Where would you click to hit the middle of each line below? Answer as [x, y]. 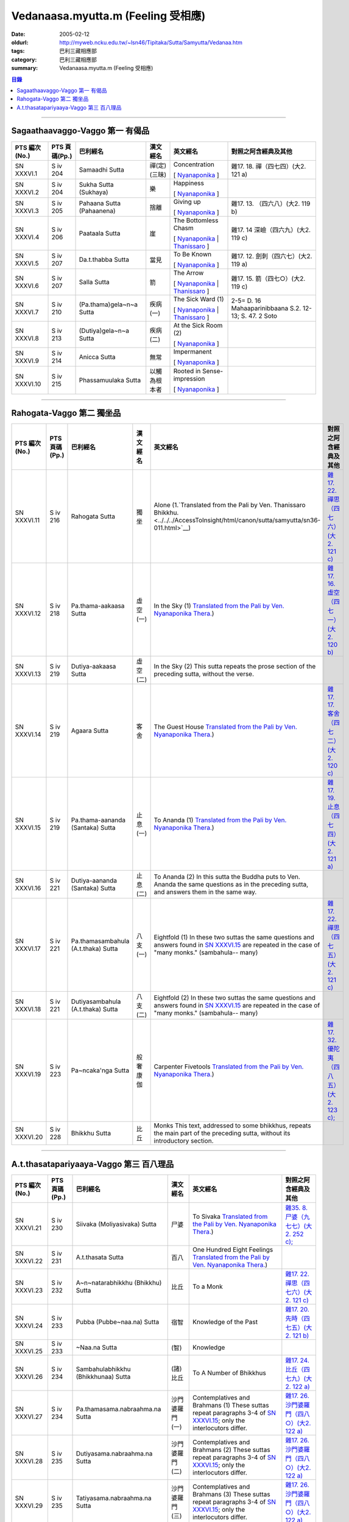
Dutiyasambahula [96, 1001]
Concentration [194, 164]
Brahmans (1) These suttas [231, 1405]
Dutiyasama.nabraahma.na [114, 1453]
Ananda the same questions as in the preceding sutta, [231, 885]
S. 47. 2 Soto [259, 315]
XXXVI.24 [29, 1325]
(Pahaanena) [97, 211]
